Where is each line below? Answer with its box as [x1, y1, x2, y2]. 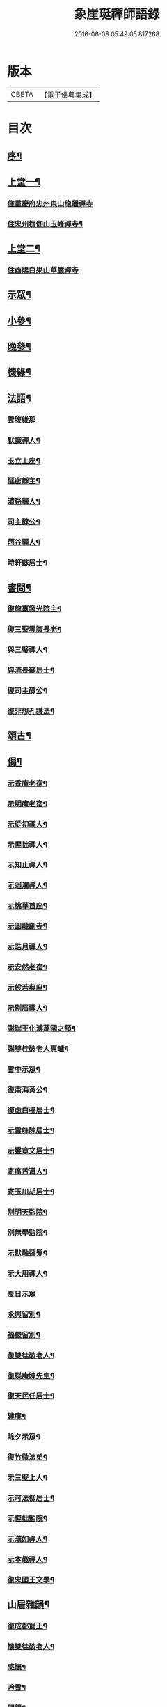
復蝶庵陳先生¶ [7, 1371, 54, 1380]
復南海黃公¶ [7, 1084, 47, 1094]
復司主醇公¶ [7, 686, 47, 696]
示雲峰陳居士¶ [7, 1125, 54, 1135]
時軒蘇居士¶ [7, 558, 47, 568]
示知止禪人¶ [7, 860, 47, 870]
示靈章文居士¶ [7, 1146, 54, 1156]
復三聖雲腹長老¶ [7, 625, 62, 634]
